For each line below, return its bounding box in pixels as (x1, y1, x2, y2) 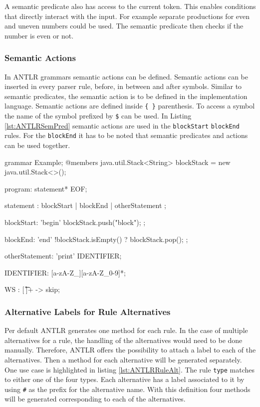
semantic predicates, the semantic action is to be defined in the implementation (4, 90, 248, 101)
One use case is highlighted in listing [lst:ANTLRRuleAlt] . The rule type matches (4, 364, 255, 374)
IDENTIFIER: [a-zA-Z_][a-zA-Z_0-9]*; (4, 267, 126, 277)
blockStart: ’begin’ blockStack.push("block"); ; (4, 216, 146, 227)
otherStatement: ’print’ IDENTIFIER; (4, 250, 122, 261)
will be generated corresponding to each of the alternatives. (4, 393, 186, 404)
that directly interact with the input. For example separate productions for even (4, 10, 250, 21)
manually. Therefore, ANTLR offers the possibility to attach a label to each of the (4, 344, 256, 355)
